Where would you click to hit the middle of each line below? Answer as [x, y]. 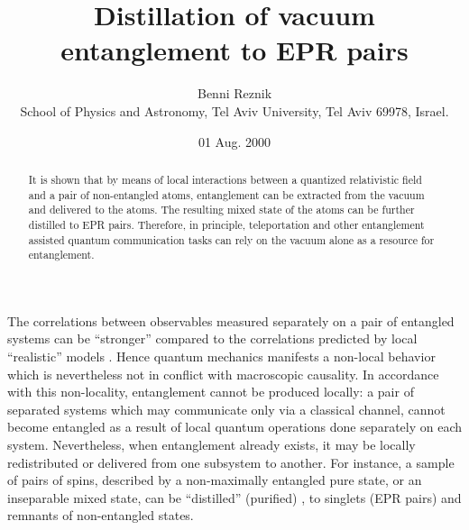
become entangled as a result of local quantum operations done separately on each [235, 427]
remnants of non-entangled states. [101, 515]
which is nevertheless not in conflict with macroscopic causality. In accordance [223, 374]
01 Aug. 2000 [234, 141]
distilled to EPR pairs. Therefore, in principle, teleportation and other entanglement [226, 224]
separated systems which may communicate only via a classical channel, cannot [226, 409]
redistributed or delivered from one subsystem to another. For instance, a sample [231, 462]
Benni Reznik [234, 93]
